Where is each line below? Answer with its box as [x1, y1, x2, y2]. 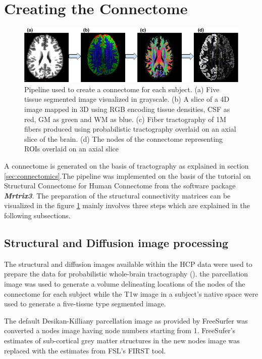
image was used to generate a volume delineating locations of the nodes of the [4, 278, 245, 289]
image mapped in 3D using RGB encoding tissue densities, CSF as [24, 104, 230, 114]
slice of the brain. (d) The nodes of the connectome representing [24, 133, 223, 144]
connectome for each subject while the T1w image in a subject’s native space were [4, 288, 258, 299]
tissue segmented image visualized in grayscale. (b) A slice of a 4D [24, 94, 230, 104]
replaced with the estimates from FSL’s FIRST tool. [4, 345, 166, 355]
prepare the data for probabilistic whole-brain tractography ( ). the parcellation [4, 268, 248, 279]
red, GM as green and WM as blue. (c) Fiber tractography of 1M [24, 113, 227, 124]
